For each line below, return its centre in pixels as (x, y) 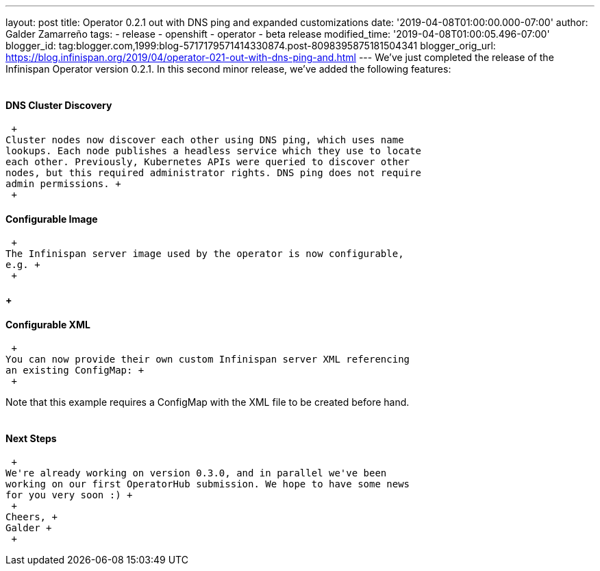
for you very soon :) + (69, 495)
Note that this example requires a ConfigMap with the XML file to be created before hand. (208, 402)
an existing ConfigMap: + (75, 370)
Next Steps (31, 438)
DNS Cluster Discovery (59, 105)
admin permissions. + (63, 184)
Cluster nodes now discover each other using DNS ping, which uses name (205, 140)
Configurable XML (48, 324)
